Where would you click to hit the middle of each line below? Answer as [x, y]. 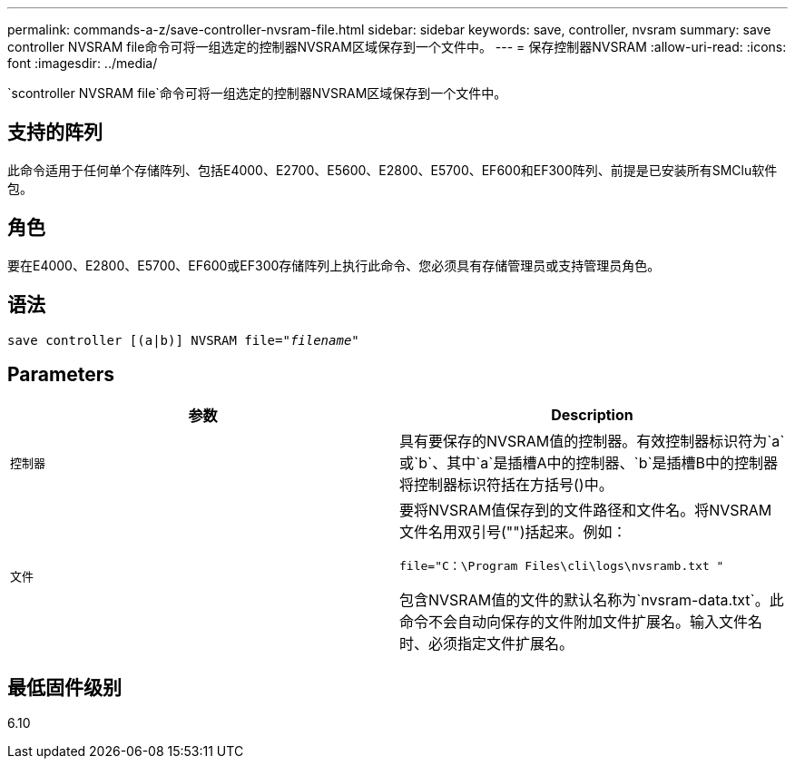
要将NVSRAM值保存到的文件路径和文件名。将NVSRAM [586, 511]
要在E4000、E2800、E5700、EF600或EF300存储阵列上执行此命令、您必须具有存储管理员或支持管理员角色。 [334, 265]
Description [592, 415]
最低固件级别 [64, 687]
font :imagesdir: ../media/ [83, 63]
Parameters [61, 374]
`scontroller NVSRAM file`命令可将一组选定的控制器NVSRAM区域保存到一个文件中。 [257, 93]
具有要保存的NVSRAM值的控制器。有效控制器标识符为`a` [592, 442]
